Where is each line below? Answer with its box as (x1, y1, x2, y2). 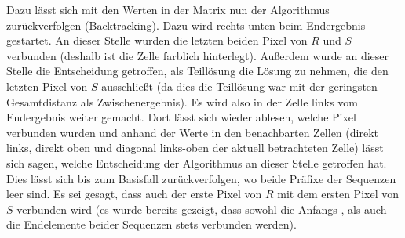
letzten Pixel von (6, 78, 88, 94)
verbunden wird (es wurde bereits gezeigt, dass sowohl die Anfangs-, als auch (16, 200, 387, 217)
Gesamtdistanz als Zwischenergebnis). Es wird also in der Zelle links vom (6, 93, 358, 110)
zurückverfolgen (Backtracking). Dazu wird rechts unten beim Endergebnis (6, 16, 366, 33)
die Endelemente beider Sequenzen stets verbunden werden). (6, 216, 297, 233)
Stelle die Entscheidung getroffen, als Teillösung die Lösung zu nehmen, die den (6, 63, 389, 79)
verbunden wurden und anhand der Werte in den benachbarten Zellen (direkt (6, 124, 378, 140)
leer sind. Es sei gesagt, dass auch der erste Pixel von (6, 186, 262, 202)
